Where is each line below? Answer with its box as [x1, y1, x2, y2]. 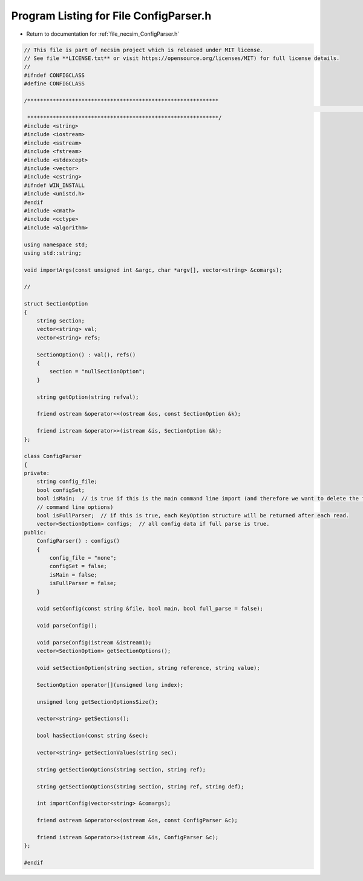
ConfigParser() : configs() [36, 537, 120, 545]
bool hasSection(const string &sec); [36, 732, 149, 739]
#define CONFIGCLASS [24, 80, 85, 87]
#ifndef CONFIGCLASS [24, 71, 85, 79]
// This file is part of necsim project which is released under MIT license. [24, 46, 263, 53]
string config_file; [36, 478, 98, 485]
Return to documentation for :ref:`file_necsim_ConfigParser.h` [26, 30, 180, 38]
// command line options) [36, 503, 114, 511]
